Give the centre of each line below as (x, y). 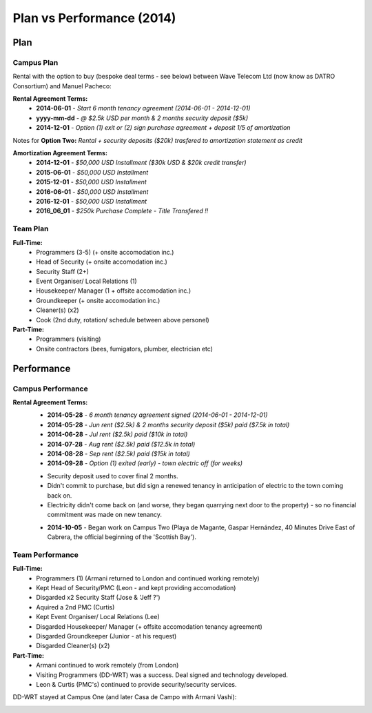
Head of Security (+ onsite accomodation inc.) (102, 262)
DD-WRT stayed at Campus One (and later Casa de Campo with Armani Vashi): (125, 697)
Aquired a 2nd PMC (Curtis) (75, 607)
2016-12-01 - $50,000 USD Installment (92, 201)
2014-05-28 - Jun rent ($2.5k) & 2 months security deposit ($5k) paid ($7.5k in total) (168, 424)
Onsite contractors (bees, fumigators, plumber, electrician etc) (125, 349)
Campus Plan (35, 62)
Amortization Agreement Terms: (60, 153)
